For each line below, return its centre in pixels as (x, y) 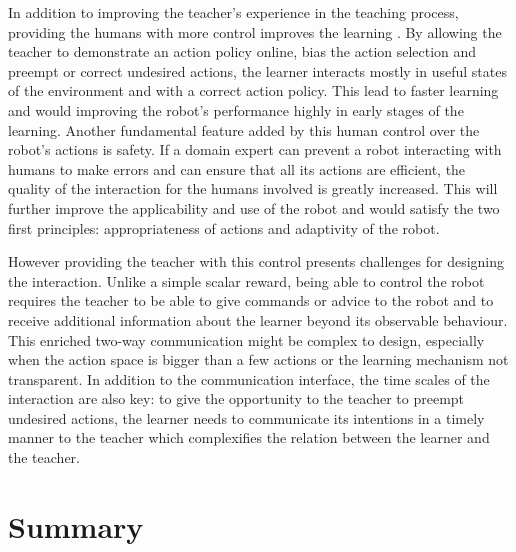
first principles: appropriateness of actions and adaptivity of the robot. (224, 227)
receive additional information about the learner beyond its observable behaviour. (258, 319)
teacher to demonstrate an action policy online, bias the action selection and (242, 51)
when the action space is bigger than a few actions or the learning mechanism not (258, 359)
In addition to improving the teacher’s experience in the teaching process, (233, 12)
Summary (76, 525)
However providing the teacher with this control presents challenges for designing (256, 261)
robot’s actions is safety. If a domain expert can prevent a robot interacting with (255, 149)
